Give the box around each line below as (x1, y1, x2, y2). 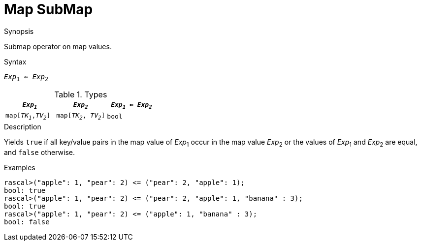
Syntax (4, 57, 27, 66)
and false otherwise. (4, 148, 75, 156)
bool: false (4, 217, 50, 226)
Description (4, 122, 41, 131)
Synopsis (4, 27, 34, 35)
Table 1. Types (54, 89, 107, 99)
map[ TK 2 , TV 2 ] (56, 112, 105, 121)
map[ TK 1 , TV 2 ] (5, 112, 51, 121)
